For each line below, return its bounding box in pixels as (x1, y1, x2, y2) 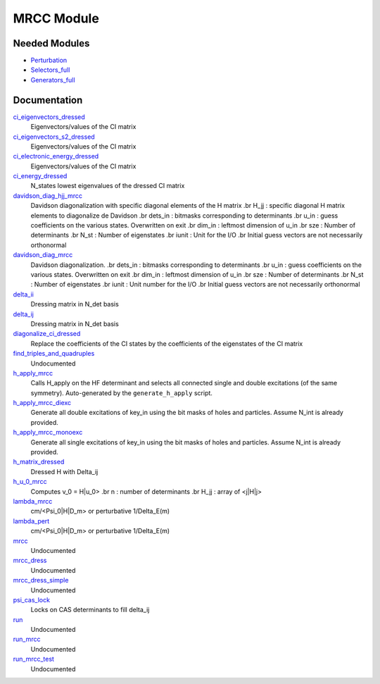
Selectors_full (30, 66, 70, 74)
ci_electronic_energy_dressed (13, 152, 99, 161)
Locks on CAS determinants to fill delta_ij (30, 606, 150, 614)
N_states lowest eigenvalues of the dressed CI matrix (30, 182, 185, 190)
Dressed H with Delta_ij (30, 467, 99, 475)
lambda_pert (13, 516, 50, 525)
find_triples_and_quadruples (13, 349, 95, 358)
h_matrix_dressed (13, 458, 65, 466)
